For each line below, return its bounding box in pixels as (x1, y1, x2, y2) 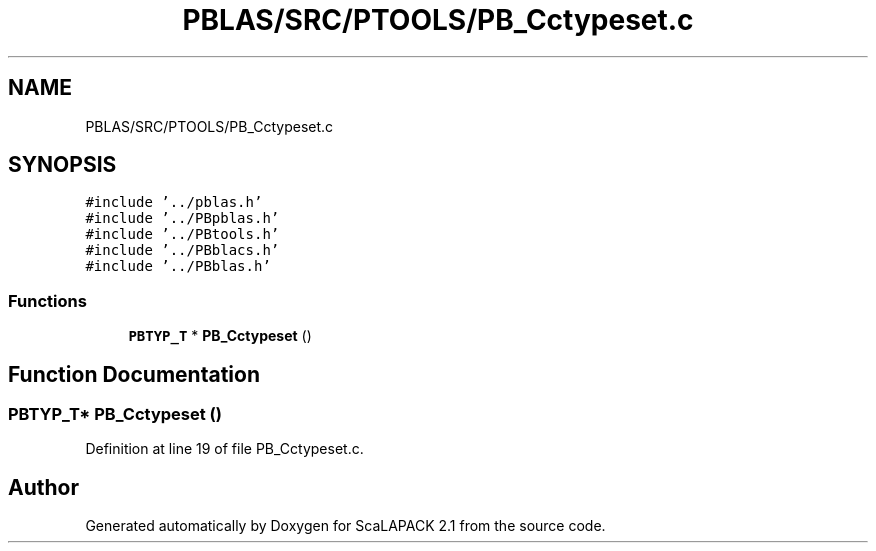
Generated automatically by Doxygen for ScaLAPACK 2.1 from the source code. (85, 517, 606, 535)
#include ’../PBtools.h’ (85, 226, 280, 243)
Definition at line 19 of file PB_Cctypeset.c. (85, 440, 364, 458)
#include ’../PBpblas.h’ (85, 210, 280, 227)
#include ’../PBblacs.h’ (85, 242, 280, 259)
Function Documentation (8, 361, 260, 387)
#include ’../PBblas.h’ (85, 258, 271, 275)
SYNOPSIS (8, 152, 117, 178)
